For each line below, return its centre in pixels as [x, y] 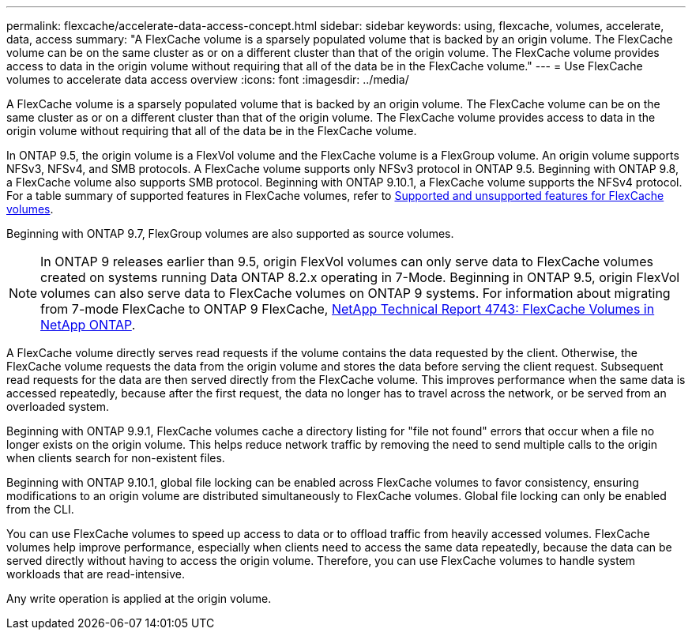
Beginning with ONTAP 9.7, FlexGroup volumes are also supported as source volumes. [230, 233]
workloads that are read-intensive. [96, 574]
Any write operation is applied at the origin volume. [139, 598]
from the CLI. [40, 509]
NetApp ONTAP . [88, 325]
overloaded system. [58, 406]
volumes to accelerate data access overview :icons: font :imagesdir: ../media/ [208, 79]
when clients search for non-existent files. [116, 458]
